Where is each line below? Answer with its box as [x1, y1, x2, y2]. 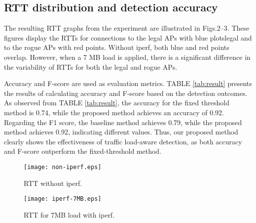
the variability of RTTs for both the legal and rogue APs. [4, 61, 178, 72]
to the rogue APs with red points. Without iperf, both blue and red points [4, 42, 229, 52]
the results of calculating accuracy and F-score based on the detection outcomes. [4, 88, 248, 98]
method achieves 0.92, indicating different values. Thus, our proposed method [4, 127, 238, 137]
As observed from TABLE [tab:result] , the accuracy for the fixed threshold [4, 97, 229, 108]
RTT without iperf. [24, 178, 82, 188]
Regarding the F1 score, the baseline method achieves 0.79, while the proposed [4, 117, 242, 127]
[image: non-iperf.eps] [24, 163, 102, 171]
